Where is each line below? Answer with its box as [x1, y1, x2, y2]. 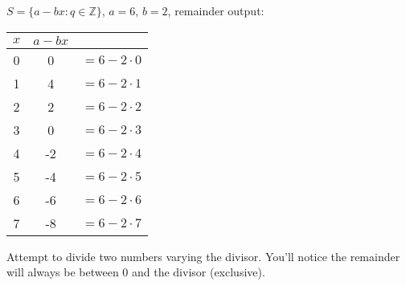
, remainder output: [167, 2, 265, 18]
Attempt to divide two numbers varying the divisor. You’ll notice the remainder [6, 247, 400, 264]
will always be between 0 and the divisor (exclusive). [6, 264, 265, 280]
